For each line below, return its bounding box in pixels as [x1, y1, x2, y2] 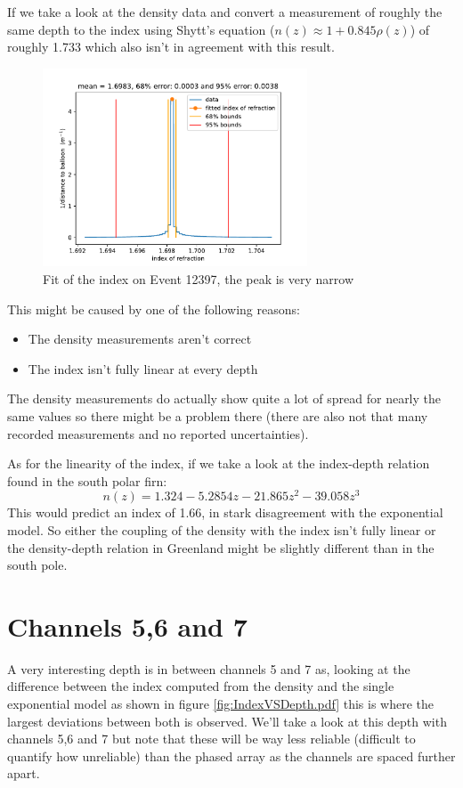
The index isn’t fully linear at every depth [28, 359, 258, 378]
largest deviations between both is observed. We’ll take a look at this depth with [7, 711, 447, 730]
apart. [7, 764, 40, 783]
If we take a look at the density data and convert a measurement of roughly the [7, 3, 443, 20]
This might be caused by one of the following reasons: [7, 299, 300, 318]
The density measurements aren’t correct [28, 329, 252, 348]
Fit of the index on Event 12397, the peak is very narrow [43, 269, 354, 288]
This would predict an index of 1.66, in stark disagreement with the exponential [7, 503, 443, 522]
